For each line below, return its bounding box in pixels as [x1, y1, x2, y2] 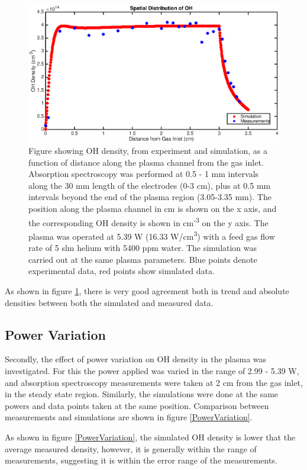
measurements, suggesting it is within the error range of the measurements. [5, 454, 277, 466]
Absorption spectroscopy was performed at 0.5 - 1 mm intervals [28, 168, 259, 180]
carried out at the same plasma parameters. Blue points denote [28, 253, 257, 265]
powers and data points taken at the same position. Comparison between [5, 399, 269, 411]
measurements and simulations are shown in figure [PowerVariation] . [5, 411, 253, 423]
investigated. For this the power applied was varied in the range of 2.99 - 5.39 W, [5, 364, 299, 376]
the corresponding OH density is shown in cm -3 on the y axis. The [28, 214, 269, 228]
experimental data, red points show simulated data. [28, 265, 215, 277]
